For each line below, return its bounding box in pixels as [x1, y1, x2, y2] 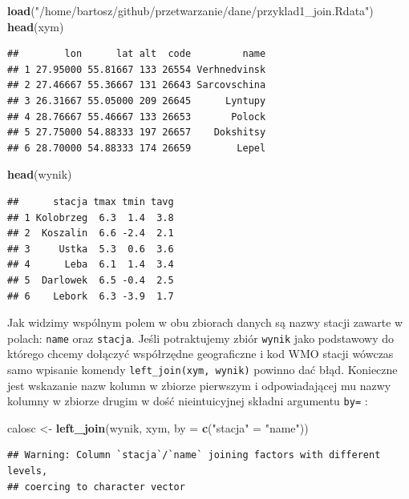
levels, [7, 465, 48, 477]
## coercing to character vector [7, 481, 185, 493]
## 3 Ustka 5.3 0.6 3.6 [7, 243, 174, 255]
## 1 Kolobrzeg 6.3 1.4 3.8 [7, 211, 174, 223]
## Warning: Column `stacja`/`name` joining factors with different [7, 449, 381, 461]
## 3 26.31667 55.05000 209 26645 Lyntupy [7, 95, 266, 107]
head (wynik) [7, 166, 72, 183]
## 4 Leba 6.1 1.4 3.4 [7, 259, 174, 271]
